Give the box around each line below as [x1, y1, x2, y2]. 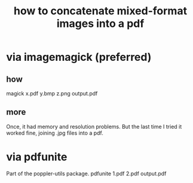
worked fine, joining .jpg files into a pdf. [6, 129, 103, 137]
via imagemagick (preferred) [6, 51, 152, 64]
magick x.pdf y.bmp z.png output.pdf [6, 90, 98, 97]
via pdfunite [6, 150, 68, 163]
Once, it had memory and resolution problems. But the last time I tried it [6, 123, 182, 130]
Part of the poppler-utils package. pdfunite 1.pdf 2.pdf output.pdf [6, 170, 167, 177]
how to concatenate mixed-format [14, 4, 187, 18]
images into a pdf [56, 17, 145, 30]
